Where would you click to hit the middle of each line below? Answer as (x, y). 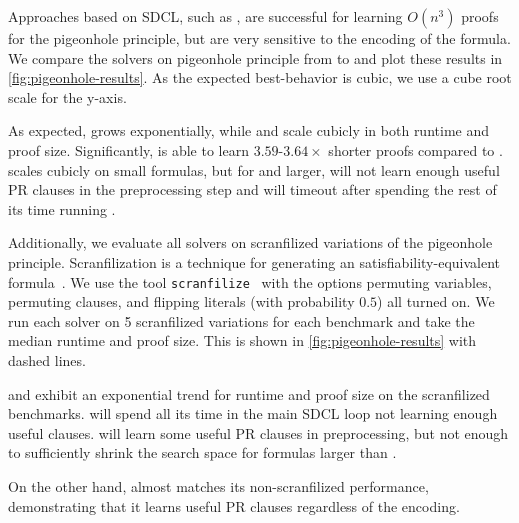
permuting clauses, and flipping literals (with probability (181, 301)
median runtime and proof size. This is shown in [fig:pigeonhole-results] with (242, 340)
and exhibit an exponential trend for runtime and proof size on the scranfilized (249, 393)
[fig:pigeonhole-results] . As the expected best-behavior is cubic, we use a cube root (260, 77)
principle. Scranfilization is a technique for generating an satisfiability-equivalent (254, 261)
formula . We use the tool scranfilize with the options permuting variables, (250, 281)
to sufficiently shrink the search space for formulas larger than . (202, 452)
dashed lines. (47, 359)
